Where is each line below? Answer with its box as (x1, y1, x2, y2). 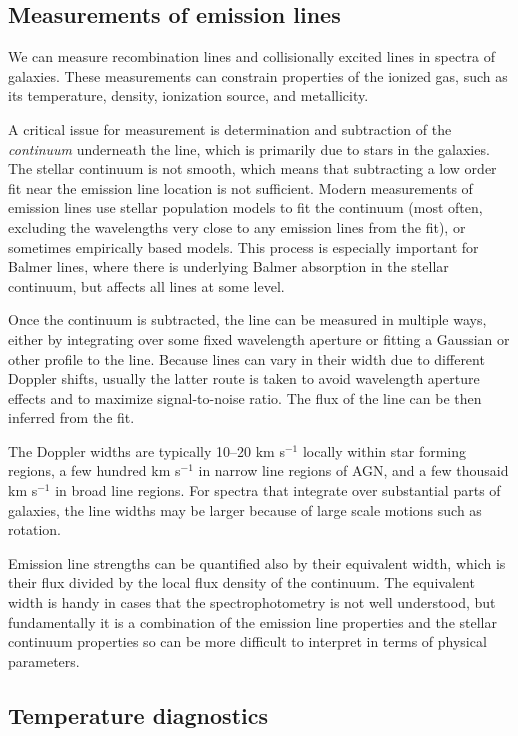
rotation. (8, 519, 61, 540)
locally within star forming (302, 440, 467, 461)
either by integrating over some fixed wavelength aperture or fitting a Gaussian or (8, 328, 510, 349)
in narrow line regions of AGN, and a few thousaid (198, 460, 509, 481)
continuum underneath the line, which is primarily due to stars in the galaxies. (8, 138, 490, 159)
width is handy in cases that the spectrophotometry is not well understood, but (8, 592, 496, 613)
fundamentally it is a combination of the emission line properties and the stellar (8, 611, 497, 632)
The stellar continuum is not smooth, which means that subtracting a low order (8, 158, 497, 179)
